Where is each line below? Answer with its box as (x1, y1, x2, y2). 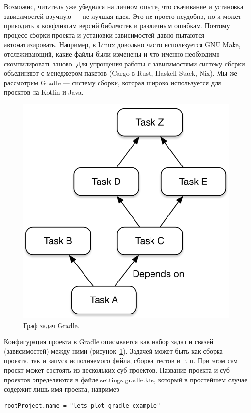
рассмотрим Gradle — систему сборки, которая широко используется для (4, 77, 221, 87)
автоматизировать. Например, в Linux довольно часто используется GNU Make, (4, 39, 241, 50)
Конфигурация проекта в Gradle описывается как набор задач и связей (4, 336, 214, 347)
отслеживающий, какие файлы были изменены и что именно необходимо (4, 49, 220, 59)
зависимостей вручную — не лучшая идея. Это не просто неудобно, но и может (4, 11, 241, 21)
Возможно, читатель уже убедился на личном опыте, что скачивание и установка (4, 1, 244, 11)
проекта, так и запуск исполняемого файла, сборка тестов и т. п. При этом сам (4, 355, 238, 365)
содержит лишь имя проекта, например (4, 384, 119, 394)
